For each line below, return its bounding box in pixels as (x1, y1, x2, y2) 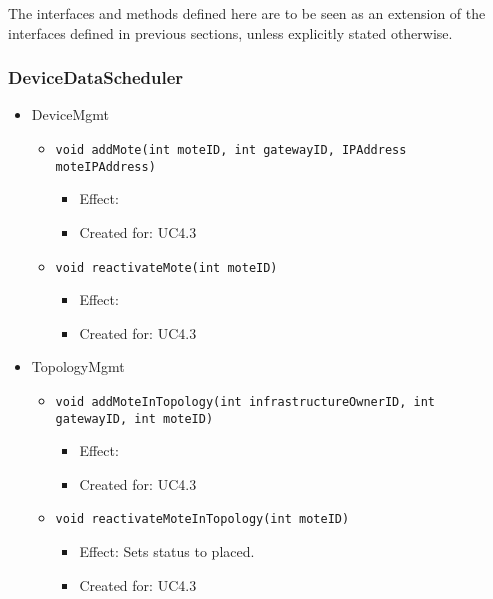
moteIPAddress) (55, 159, 156, 174)
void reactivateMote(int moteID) (55, 260, 278, 275)
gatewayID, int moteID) (55, 411, 214, 426)
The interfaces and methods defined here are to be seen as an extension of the (8, 3, 486, 23)
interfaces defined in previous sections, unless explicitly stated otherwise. (8, 22, 453, 43)
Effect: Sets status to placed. (79, 541, 255, 562)
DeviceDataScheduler (8, 65, 184, 90)
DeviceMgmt (31, 104, 109, 125)
